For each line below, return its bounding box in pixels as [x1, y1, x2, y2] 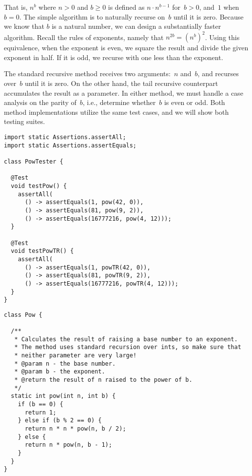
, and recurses [197, 68, 239, 79]
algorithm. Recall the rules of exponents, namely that [4, 32, 164, 42]
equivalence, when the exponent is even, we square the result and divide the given [4, 42, 249, 53]
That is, [4, 2, 28, 12]
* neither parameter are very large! [14, 352, 137, 359]
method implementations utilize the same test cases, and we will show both [4, 106, 229, 117]
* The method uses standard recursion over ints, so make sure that [14, 344, 241, 351]
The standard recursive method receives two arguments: [4, 68, 171, 79]
